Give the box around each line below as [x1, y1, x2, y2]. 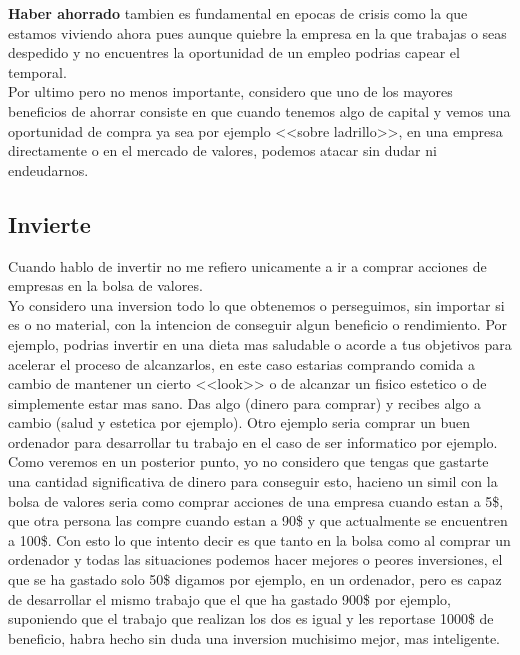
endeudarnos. [8, 159, 89, 180]
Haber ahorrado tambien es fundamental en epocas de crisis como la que [8, 3, 468, 23]
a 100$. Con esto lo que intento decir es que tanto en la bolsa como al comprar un [8, 529, 511, 550]
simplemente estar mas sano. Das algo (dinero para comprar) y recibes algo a [8, 392, 481, 413]
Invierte [8, 208, 91, 239]
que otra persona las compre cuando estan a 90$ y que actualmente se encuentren [8, 510, 508, 531]
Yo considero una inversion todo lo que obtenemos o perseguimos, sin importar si [8, 294, 505, 315]
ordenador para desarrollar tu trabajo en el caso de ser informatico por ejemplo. [8, 431, 498, 452]
